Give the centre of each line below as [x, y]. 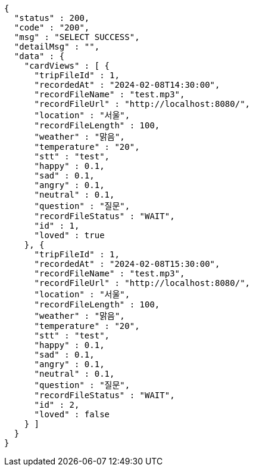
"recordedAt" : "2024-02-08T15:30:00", [127, 264]
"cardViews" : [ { [67, 66]
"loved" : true [69, 235]
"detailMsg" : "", [57, 47]
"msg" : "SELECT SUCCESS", [77, 37]
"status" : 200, [52, 18]
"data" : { [39, 56]
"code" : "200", [52, 27]
